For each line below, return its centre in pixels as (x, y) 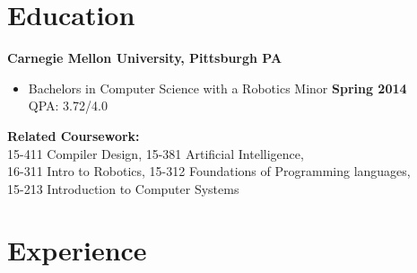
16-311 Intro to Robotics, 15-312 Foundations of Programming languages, (209, 171)
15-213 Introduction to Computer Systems (123, 188)
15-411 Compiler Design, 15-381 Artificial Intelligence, (156, 153)
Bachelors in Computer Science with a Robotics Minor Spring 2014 (217, 88)
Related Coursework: (74, 135)
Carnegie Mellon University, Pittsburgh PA (145, 58)
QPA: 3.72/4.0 (68, 106)
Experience (77, 250)
